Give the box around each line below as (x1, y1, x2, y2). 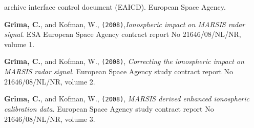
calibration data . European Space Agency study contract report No (4, 103, 214, 114)
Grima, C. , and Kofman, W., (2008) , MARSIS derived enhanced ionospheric (4, 93, 250, 104)
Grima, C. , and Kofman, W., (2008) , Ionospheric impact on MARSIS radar (4, 18, 245, 29)
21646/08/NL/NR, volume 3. (4, 113, 95, 124)
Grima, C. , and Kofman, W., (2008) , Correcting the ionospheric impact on (4, 56, 244, 67)
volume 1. (4, 38, 35, 49)
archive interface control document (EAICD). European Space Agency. (4, 2, 226, 12)
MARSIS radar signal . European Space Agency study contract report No (4, 66, 234, 77)
